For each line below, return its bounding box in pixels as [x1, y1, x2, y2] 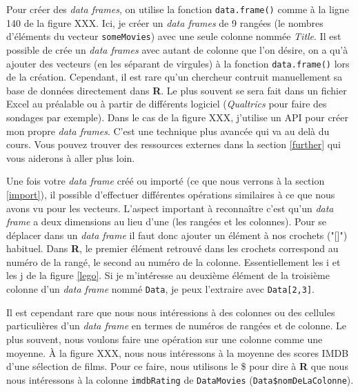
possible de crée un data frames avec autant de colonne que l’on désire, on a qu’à [6, 42, 348, 56]
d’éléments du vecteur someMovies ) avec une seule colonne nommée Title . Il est [6, 29, 341, 43]
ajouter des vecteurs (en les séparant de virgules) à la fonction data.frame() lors [6, 56, 350, 70]
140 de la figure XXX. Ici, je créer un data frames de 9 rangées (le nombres [6, 15, 324, 30]
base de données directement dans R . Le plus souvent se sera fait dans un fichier [6, 83, 347, 97]
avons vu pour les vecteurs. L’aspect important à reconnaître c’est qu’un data [6, 200, 334, 215]
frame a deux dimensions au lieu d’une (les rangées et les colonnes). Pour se [6, 214, 326, 229]
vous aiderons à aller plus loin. [6, 150, 135, 165]
